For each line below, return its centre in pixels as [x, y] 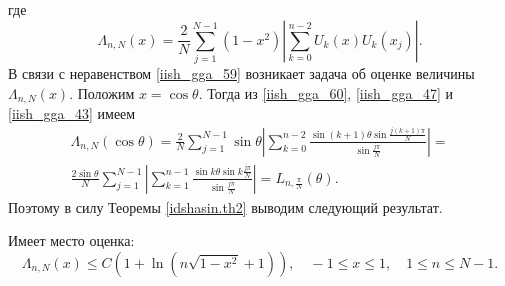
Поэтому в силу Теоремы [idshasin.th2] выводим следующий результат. [225, 206]
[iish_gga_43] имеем [72, 112]
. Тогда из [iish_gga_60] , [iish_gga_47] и [325, 92]
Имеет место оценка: [71, 240]
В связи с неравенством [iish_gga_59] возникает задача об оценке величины [241, 72]
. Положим [102, 92]
